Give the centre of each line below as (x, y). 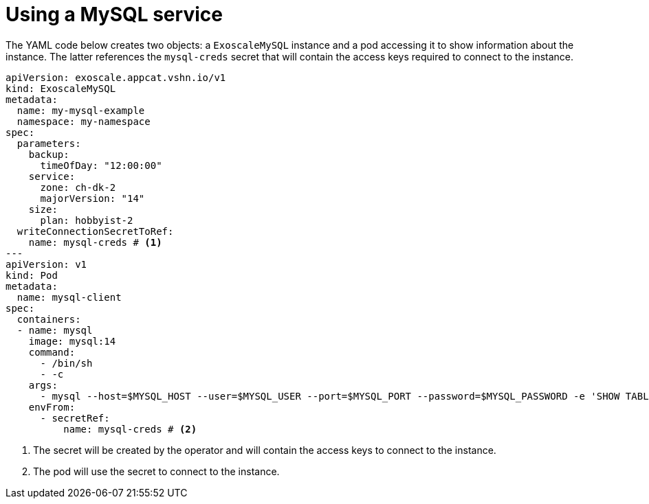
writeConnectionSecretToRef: (95, 231)
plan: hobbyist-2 (87, 220)
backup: (49, 154)
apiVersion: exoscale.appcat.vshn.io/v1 (116, 77)
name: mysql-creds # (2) (130, 429)
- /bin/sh (66, 363)
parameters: (49, 143)
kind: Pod (32, 275)
